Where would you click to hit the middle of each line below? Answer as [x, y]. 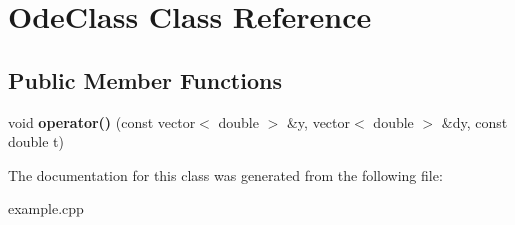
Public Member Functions [145, 79]
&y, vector [318, 121]
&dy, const [474, 121]
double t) [36, 141]
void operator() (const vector [102, 121]
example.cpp [46, 208]
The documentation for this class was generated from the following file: [225, 174]
